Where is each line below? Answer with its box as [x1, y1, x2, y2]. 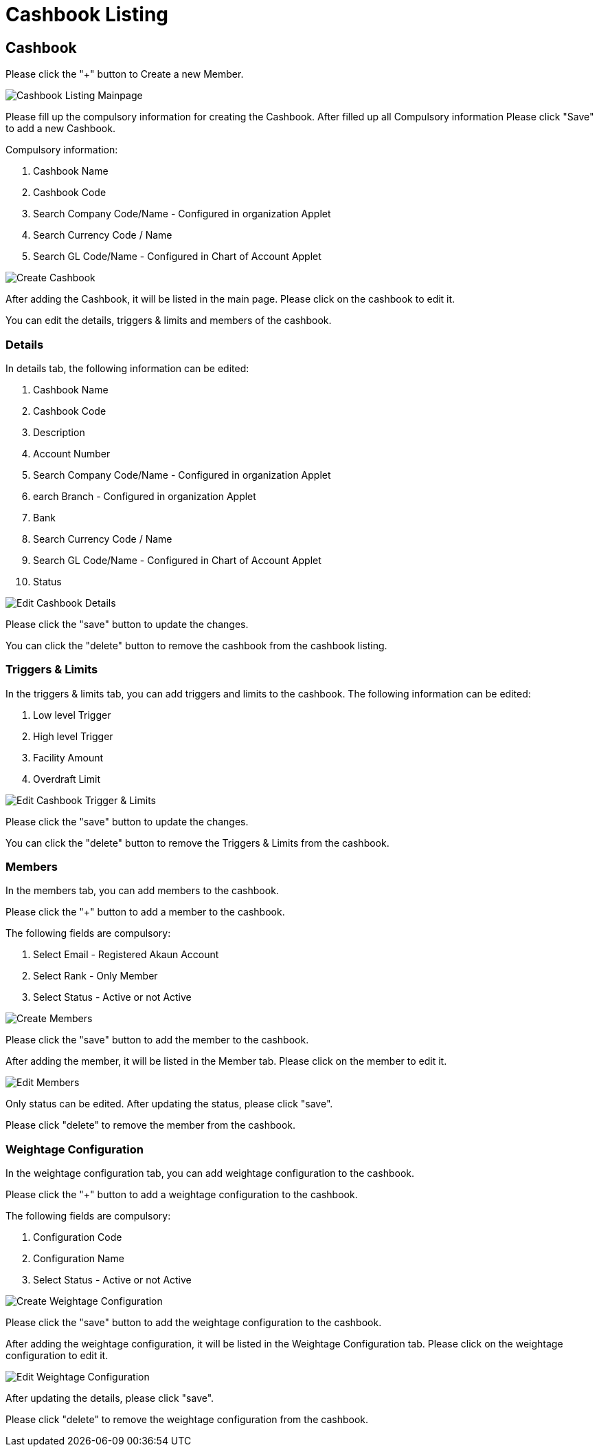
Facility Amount [33, 751, 104, 763]
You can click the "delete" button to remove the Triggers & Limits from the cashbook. [5, 836, 389, 849]
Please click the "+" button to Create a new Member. [5, 68, 244, 80]
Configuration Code [33, 1231, 122, 1244]
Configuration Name [33, 1253, 124, 1265]
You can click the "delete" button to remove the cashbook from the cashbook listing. [5, 639, 387, 651]
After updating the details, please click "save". [5, 1392, 214, 1405]
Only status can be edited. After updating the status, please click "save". [5, 1098, 333, 1110]
